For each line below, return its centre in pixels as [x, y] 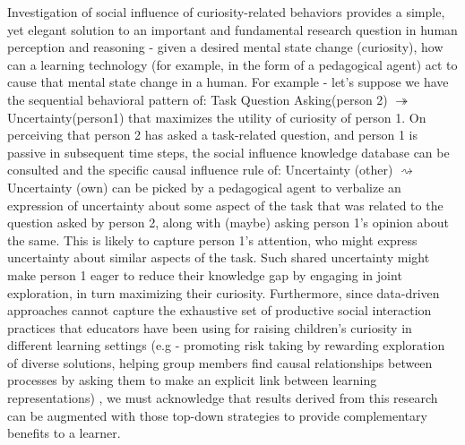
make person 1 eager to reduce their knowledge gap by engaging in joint [205, 274]
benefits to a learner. [64, 433]
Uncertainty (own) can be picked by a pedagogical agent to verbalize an [204, 187]
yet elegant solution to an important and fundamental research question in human [232, 29]
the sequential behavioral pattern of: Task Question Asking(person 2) [198, 99]
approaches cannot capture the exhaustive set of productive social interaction [220, 310]
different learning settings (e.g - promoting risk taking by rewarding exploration [226, 345]
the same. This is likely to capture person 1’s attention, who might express [212, 240]
